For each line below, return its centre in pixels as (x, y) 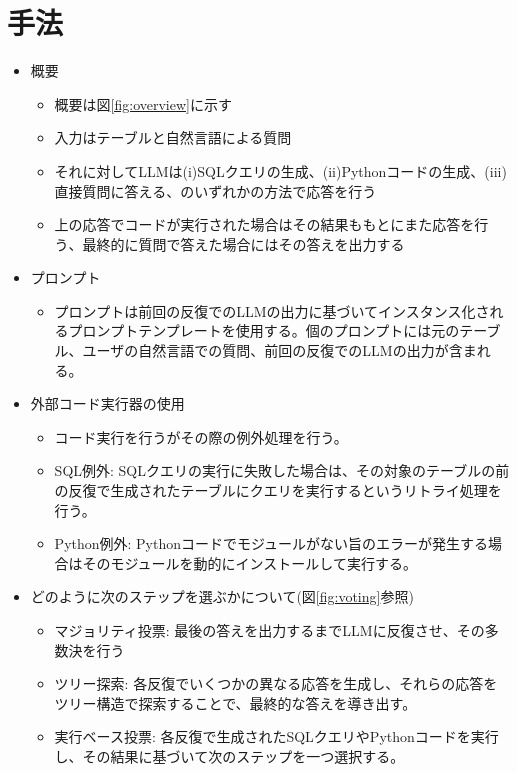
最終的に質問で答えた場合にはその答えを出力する (243, 243)
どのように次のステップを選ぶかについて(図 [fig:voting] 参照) (222, 596)
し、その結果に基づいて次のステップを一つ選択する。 (229, 755)
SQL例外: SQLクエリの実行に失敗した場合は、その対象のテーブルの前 (282, 470)
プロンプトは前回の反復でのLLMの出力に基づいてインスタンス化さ (272, 310)
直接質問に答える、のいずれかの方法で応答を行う (215, 190)
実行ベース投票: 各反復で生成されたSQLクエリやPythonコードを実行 (276, 736)
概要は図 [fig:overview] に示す (143, 103)
